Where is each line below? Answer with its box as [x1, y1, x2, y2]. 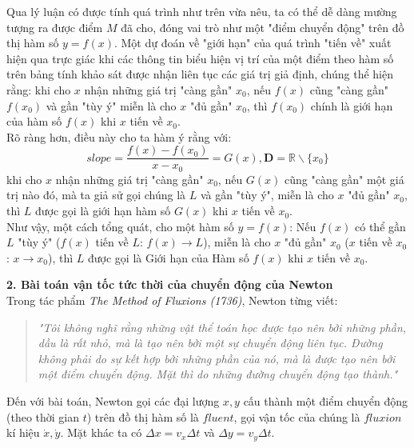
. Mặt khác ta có [60, 424, 142, 441]
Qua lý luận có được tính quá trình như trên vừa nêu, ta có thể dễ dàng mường [6, 3, 397, 19]
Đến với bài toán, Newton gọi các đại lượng [6, 392, 220, 409]
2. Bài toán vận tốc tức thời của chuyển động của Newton [6, 276, 333, 293]
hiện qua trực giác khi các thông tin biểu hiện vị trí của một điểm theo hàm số [6, 50, 394, 66]
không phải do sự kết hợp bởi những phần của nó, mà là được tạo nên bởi [38, 350, 396, 366]
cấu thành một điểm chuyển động [243, 392, 408, 409]
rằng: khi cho [6, 81, 71, 98]
